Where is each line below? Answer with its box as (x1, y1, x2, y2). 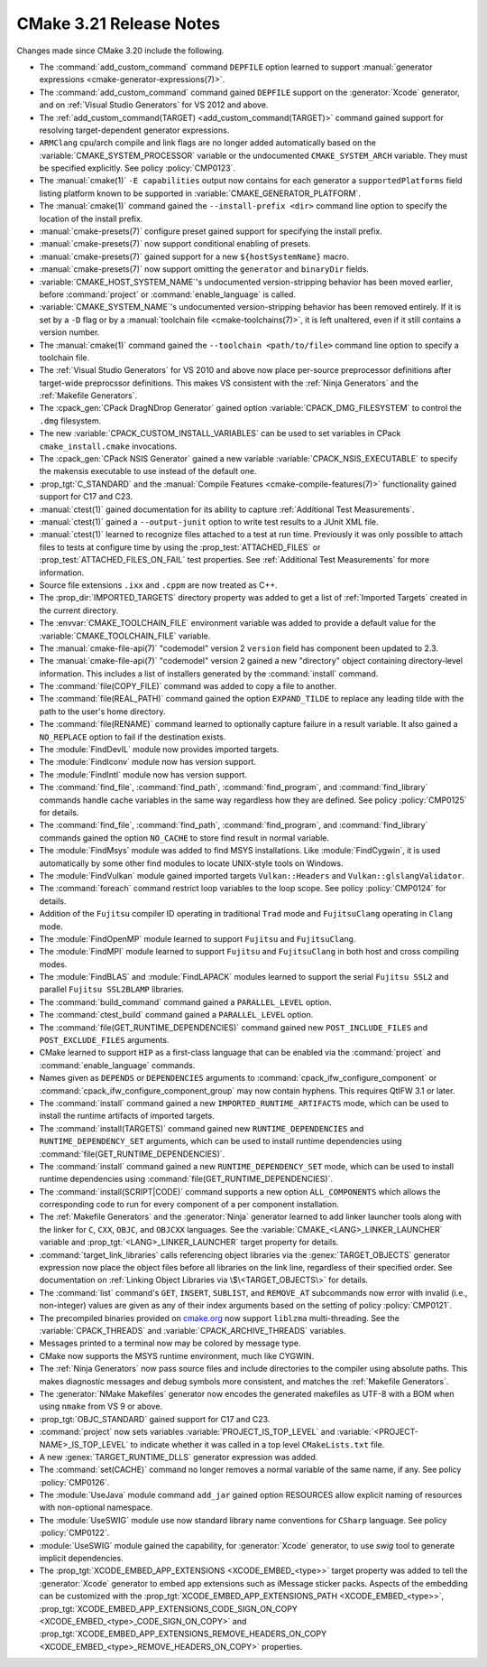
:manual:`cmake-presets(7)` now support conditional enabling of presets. (39, 238, 311, 249)
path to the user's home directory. (39, 705, 166, 717)
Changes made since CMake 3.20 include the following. (16, 45, 225, 56)
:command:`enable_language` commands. (39, 1059, 196, 1070)
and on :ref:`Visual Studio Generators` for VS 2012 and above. (39, 99, 269, 110)
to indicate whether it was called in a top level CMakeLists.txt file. (130, 1439, 385, 1449)
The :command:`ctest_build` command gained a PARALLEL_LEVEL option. (39, 1010, 314, 1020)
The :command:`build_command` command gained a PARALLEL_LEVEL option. (39, 996, 333, 1007)
